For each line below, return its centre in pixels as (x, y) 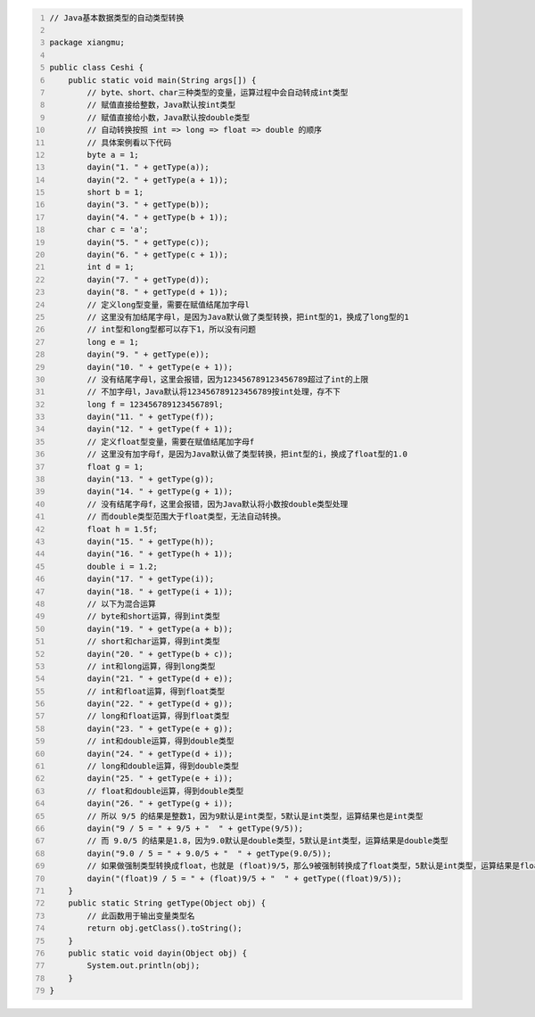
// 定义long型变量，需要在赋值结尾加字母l (168, 304)
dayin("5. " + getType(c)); (148, 242)
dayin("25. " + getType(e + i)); (160, 779)
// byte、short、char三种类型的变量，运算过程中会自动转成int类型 (218, 92)
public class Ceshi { (97, 68)
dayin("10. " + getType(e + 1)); (160, 367)
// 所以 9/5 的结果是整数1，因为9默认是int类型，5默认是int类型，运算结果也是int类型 (255, 816)
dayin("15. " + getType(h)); (150, 541)
